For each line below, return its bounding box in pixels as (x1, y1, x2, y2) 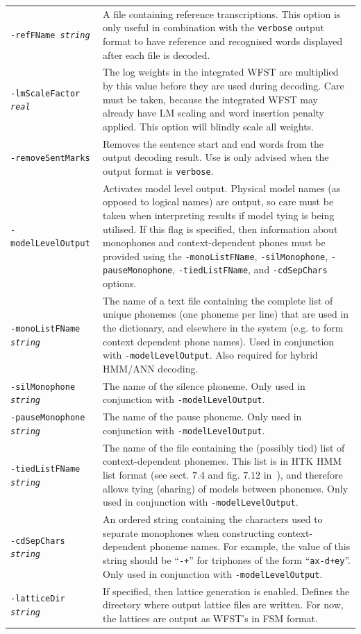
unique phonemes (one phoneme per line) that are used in (103, 307, 349, 321)
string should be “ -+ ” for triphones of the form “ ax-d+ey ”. (103, 552, 351, 567)
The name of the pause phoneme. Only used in (103, 409, 302, 424)
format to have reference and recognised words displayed (103, 34, 343, 48)
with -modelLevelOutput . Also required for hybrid (103, 348, 318, 362)
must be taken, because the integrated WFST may (103, 92, 318, 106)
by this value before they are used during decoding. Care (103, 78, 344, 93)
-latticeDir (10, 594, 65, 604)
